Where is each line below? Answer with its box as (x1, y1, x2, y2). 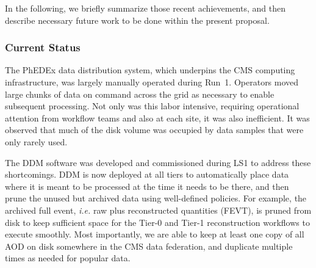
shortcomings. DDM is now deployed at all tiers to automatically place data (5, 168, 289, 181)
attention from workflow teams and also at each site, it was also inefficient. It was (5, 111, 310, 124)
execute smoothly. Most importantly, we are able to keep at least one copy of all (5, 228, 304, 241)
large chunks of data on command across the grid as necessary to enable (5, 87, 275, 100)
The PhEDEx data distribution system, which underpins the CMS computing (5, 63, 295, 76)
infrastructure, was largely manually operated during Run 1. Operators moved (5, 76, 299, 88)
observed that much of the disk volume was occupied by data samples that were (5, 123, 304, 136)
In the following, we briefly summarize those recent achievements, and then (5, 2, 285, 14)
